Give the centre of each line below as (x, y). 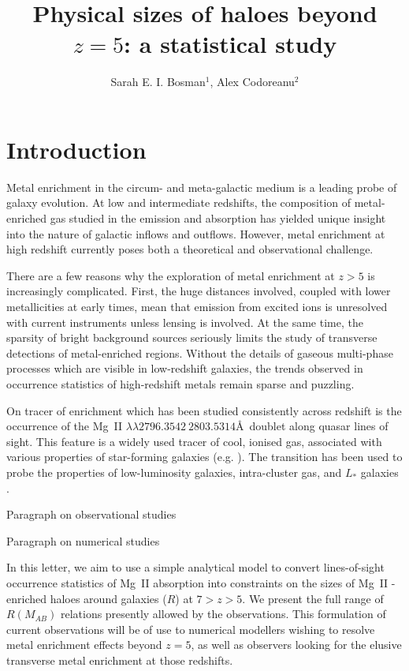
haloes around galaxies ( (108, 598)
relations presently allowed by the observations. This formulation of (223, 614)
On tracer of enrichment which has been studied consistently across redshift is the (204, 410)
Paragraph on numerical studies (83, 540)
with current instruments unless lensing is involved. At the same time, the (185, 322)
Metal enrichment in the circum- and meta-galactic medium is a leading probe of (202, 187)
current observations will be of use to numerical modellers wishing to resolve (191, 629)
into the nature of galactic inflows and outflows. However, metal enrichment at (196, 233)
